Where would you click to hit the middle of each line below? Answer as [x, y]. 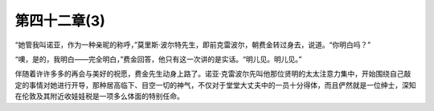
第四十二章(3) [60, 21]
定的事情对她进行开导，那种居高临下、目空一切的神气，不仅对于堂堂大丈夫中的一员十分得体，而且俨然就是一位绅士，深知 [215, 85]
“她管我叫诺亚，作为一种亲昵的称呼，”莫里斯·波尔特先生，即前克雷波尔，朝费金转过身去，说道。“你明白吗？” [193, 45]
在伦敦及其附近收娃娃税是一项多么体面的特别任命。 [99, 97]
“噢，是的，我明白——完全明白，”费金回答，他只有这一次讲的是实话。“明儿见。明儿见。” [158, 59]
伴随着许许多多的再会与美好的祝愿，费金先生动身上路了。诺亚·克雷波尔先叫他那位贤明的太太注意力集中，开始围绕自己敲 [213, 74]
